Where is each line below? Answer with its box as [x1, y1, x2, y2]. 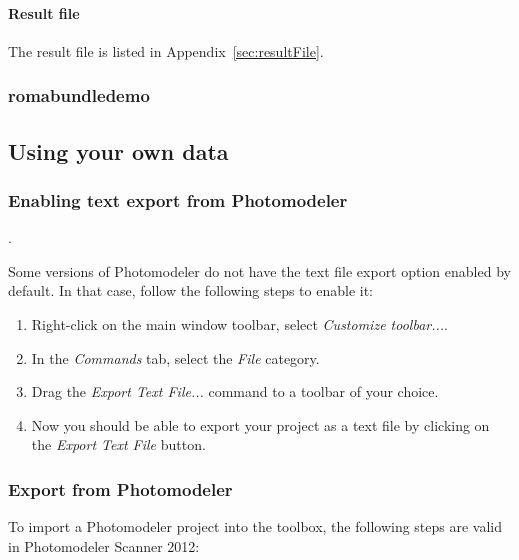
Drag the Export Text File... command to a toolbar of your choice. [31, 381, 439, 402]
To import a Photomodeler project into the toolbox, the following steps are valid [8, 516, 503, 537]
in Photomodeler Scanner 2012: [8, 535, 200, 556]
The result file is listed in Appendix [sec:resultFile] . [8, 40, 324, 61]
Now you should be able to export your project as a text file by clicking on [31, 414, 490, 435]
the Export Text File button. [31, 434, 206, 455]
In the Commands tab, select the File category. [31, 347, 320, 368]
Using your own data [8, 135, 229, 166]
